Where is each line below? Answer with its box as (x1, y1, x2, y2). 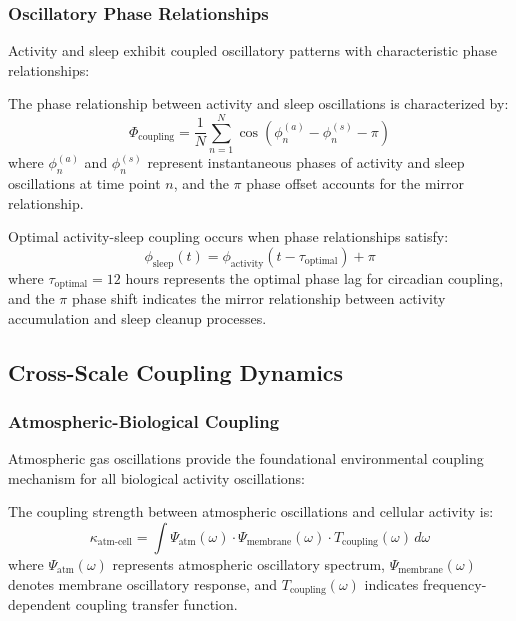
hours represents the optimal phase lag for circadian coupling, (125, 267, 504, 288)
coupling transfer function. (75, 593, 238, 614)
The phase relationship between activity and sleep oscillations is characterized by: (8, 93, 509, 114)
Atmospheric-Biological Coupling (8, 408, 280, 433)
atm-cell (97, 537, 133, 548)
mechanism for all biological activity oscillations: (8, 467, 305, 488)
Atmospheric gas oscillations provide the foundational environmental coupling (8, 448, 484, 469)
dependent (8, 593, 72, 614)
